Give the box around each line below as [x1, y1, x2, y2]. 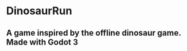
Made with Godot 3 [6, 37, 79, 47]
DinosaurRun [6, 4, 73, 18]
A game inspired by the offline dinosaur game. [6, 28, 182, 38]
